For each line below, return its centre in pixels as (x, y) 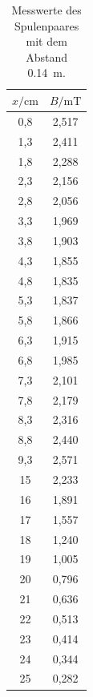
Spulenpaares (47, 25)
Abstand (47, 56)
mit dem (46, 41)
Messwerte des (46, 10)
